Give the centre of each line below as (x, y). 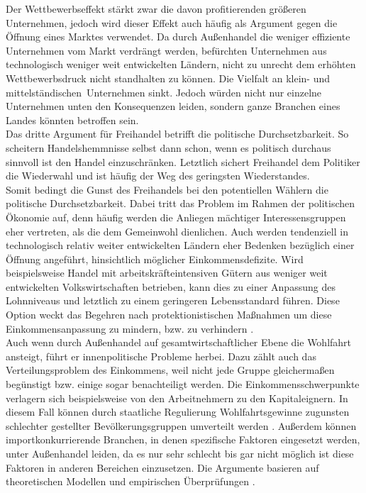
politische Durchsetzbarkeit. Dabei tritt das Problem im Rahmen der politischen (181, 203)
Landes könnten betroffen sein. (72, 120)
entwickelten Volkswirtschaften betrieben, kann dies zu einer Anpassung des (171, 286)
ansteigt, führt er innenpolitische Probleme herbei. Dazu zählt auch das (161, 356)
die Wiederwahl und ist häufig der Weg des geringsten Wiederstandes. (158, 176)
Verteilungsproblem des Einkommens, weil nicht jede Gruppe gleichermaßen (170, 370)
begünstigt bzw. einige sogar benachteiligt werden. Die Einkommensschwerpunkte (183, 384)
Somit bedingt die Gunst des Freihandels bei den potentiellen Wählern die (167, 189)
